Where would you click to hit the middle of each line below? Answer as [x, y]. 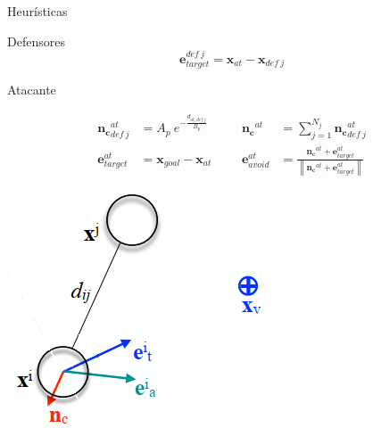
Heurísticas [37, 11]
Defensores [36, 41]
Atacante [32, 90]
